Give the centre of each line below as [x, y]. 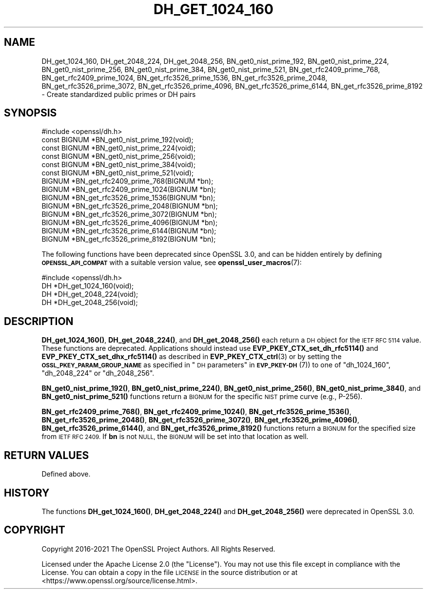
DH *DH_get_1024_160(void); [88, 286]
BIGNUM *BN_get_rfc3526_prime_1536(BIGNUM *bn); [128, 198]
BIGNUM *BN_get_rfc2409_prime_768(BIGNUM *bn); [127, 181]
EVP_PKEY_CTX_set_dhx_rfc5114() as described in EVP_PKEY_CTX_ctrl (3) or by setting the [192, 357]
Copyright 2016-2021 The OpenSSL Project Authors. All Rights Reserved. [158, 549]
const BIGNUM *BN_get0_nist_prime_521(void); [118, 173]
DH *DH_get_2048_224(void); [90, 294]
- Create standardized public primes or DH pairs [119, 94]
